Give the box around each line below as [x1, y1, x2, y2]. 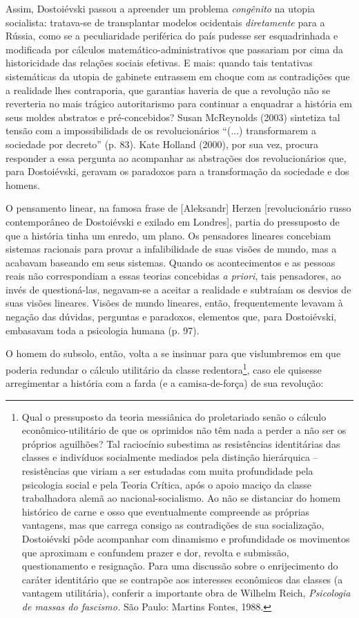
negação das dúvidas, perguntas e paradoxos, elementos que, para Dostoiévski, [6, 309, 337, 324]
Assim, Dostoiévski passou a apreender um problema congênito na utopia [6, 1, 316, 15]
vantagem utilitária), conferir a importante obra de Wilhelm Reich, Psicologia [21, 585, 351, 600]
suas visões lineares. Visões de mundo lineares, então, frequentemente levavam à [6, 296, 343, 310]
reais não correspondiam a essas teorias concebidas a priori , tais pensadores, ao [6, 269, 341, 283]
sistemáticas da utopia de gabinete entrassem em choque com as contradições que [6, 69, 350, 83]
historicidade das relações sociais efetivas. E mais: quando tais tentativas [6, 55, 313, 70]
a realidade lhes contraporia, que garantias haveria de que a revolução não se [6, 82, 331, 97]
